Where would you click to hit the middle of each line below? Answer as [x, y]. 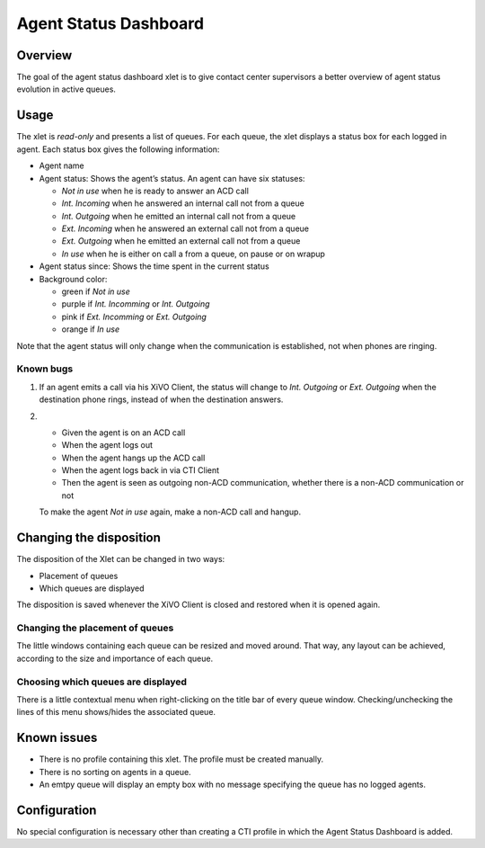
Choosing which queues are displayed [102, 682]
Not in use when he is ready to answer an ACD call [155, 191]
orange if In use [91, 329]
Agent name [62, 165]
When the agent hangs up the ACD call [133, 458]
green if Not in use [96, 291]
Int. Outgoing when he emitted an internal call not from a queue [179, 216]
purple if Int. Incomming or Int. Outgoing [136, 304]
